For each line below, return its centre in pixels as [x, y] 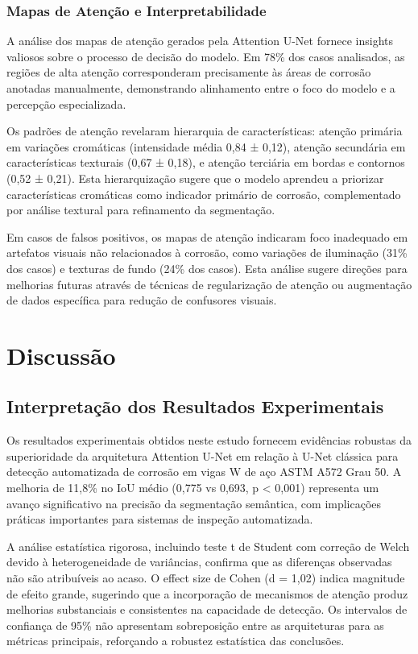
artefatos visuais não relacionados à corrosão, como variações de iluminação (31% [207, 252]
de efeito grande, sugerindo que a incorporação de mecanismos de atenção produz [207, 593]
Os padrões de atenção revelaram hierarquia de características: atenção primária [205, 131]
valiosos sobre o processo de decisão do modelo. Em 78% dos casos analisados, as [206, 56]
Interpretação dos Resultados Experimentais [195, 406]
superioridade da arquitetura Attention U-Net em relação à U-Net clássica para [203, 455]
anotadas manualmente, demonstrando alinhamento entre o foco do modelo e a [201, 88]
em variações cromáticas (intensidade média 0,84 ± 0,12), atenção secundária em [206, 146]
